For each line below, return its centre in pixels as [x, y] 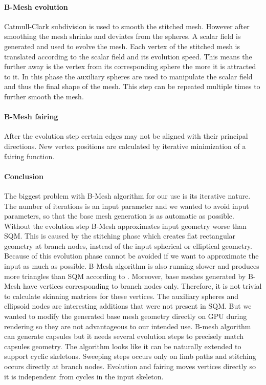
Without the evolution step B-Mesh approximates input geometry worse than [125, 226]
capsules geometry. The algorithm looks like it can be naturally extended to [123, 346]
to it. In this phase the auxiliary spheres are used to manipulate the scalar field [128, 76]
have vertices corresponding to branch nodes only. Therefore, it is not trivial [142, 286]
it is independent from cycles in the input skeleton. [84, 376]
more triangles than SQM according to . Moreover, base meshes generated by [125, 276]
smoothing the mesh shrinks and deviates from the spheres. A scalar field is [123, 36]
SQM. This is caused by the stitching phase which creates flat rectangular [120, 236]
